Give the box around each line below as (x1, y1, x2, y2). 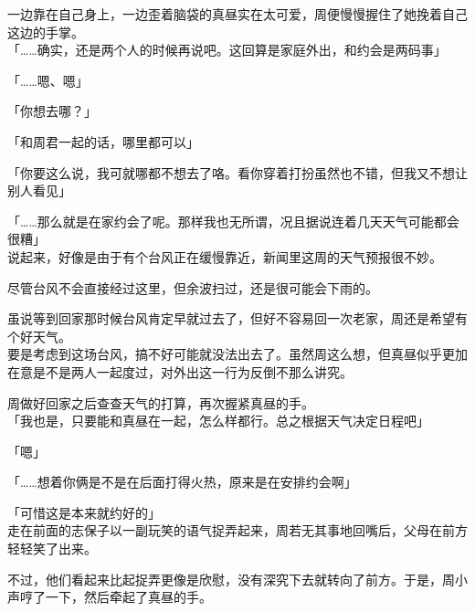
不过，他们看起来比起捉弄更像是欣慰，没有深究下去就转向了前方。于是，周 (7, 569, 455, 588)
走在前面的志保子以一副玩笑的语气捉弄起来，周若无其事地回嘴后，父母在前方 (7, 521, 468, 540)
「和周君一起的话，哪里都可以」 (7, 132, 199, 151)
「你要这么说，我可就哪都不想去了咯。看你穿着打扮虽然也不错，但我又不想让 (7, 163, 468, 182)
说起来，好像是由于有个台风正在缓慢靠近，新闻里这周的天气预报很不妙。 (7, 247, 442, 266)
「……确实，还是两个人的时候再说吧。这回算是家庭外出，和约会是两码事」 (7, 40, 447, 59)
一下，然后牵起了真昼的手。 (45, 587, 212, 607)
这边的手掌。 (7, 22, 84, 41)
